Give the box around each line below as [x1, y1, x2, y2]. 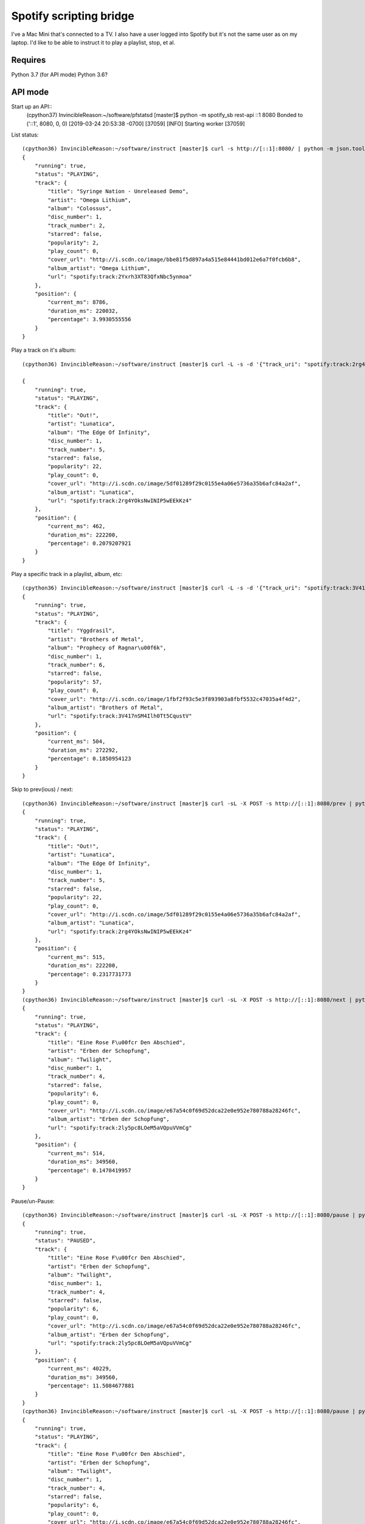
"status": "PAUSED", [34, 1237, 96, 1244]
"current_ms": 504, [47, 738, 106, 745]
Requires [11, 55, 46, 65]
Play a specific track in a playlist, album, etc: [11, 571, 123, 578]
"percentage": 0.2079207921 [47, 539, 131, 547]
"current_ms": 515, [47, 953, 106, 960]
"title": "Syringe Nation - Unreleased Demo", [47, 188, 189, 195]
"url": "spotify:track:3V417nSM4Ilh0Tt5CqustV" [47, 713, 192, 719]
